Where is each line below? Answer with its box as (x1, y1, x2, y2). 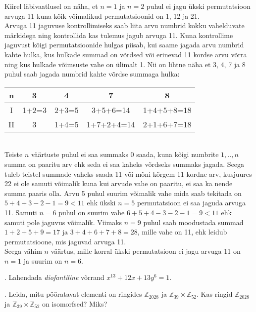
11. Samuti (4, 207, 37, 217)
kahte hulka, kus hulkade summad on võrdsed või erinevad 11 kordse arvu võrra (4, 49, 247, 59)
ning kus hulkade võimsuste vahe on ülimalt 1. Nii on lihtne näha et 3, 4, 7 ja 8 (4, 59, 246, 69)
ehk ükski (87, 197, 116, 208)
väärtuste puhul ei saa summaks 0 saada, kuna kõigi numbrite (31, 149, 219, 159)
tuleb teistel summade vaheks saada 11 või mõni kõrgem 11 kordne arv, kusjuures (4, 168, 252, 179)
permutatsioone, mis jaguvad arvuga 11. (4, 236, 126, 246)
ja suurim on (23, 255, 62, 266)
